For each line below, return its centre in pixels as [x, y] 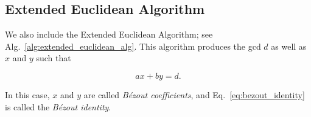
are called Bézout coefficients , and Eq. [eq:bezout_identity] [194, 94]
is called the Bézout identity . [58, 106]
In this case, [27, 94]
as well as [289, 46]
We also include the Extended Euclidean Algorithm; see [109, 34]
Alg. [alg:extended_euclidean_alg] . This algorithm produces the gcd [133, 46]
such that [54, 58]
